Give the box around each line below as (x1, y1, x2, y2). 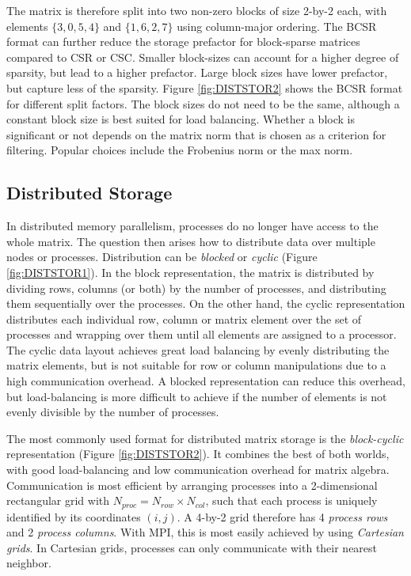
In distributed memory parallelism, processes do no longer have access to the (6, 218, 379, 234)
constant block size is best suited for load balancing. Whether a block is (6, 111, 355, 127)
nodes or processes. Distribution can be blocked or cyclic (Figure (6, 248, 318, 265)
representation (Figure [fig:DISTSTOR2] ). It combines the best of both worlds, (6, 445, 390, 462)
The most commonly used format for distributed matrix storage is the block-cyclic (6, 430, 404, 446)
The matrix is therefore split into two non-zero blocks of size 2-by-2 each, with (6, 2, 387, 18)
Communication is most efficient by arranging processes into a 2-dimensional (6, 476, 378, 493)
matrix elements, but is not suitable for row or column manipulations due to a (6, 357, 386, 373)
